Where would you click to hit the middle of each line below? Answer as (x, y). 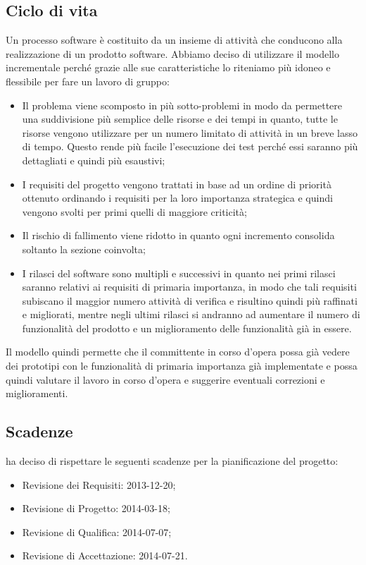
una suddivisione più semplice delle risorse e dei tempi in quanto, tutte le (180, 119)
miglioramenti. (37, 393)
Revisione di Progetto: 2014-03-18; (96, 508)
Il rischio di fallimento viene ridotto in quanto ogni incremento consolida (178, 235)
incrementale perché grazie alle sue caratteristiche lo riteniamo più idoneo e (168, 67)
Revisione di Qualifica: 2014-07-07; (97, 531)
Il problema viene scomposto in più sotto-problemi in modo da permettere (182, 105)
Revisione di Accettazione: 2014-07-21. (105, 555)
